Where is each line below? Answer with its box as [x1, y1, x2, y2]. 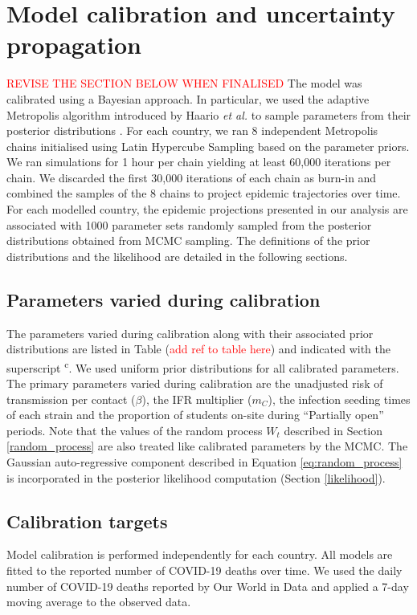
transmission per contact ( [6, 390, 136, 407]
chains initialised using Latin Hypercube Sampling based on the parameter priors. [6, 137, 410, 154]
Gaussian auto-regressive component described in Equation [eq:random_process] [6, 454, 403, 470]
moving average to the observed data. [6, 593, 191, 610]
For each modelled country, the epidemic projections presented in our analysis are [6, 201, 408, 218]
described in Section [284, 422, 383, 438]
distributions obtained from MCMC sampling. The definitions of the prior [6, 232, 370, 249]
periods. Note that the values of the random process [6, 422, 263, 438]
